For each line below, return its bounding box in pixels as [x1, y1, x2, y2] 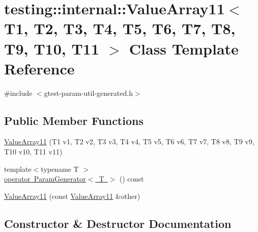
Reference [4, 58, 75, 79]
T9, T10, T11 [4, 38, 100, 59]
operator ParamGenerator [4, 173, 86, 184]
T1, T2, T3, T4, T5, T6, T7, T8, [4, 18, 236, 39]
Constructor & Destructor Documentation [4, 215, 232, 231]
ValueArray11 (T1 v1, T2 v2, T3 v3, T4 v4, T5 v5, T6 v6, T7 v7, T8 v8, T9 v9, [4, 136, 254, 147]
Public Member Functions [4, 112, 144, 128]
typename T [41, 163, 79, 174]
